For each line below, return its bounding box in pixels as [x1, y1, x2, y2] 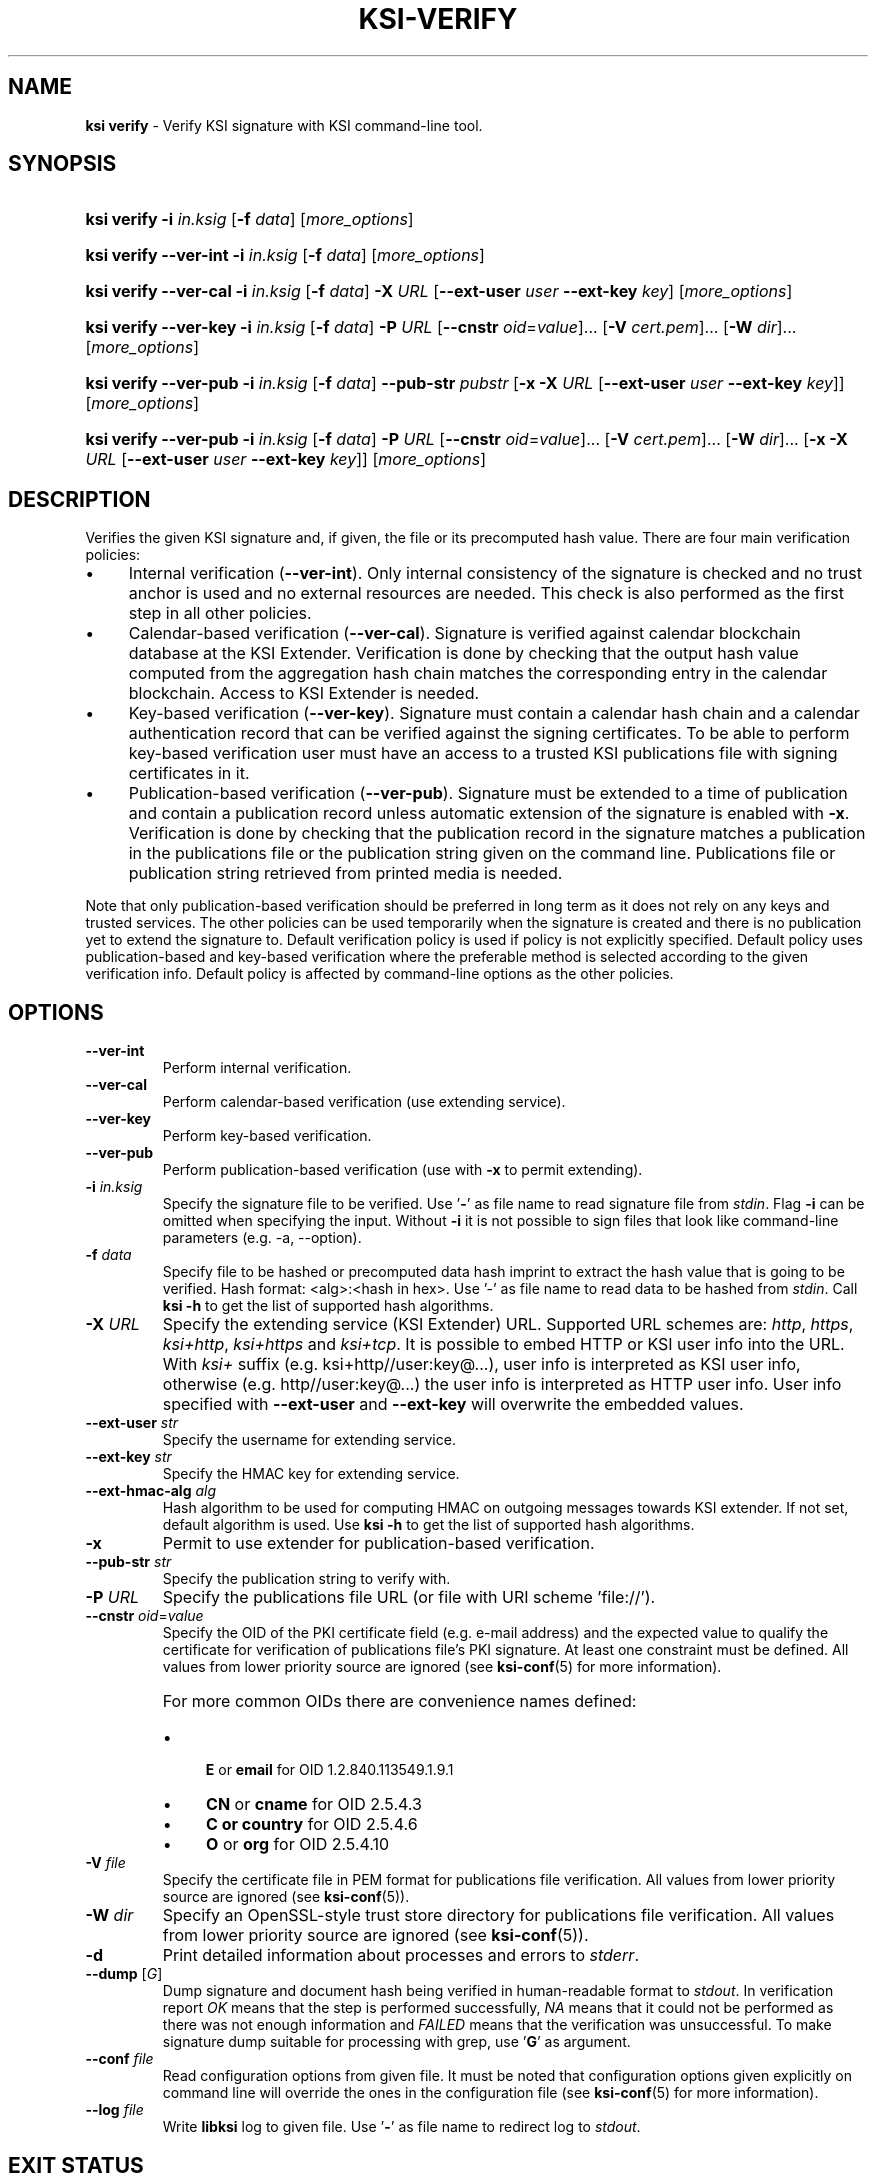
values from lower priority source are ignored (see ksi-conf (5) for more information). [162, 1658, 722, 1676]
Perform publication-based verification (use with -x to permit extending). [162, 1161, 643, 1179]
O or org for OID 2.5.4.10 [206, 1834, 390, 1855]
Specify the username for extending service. [162, 1431, 456, 1449]
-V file [85, 1854, 126, 1872]
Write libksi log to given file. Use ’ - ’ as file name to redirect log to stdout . [162, 2118, 641, 2136]
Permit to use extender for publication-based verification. [162, 1533, 595, 1554]
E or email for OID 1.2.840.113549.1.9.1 [205, 1761, 454, 1779]
